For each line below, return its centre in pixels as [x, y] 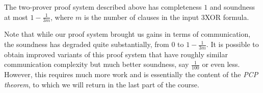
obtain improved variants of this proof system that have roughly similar [116, 54]
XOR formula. [227, 17]
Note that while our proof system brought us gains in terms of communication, [127, 34]
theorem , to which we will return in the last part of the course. [102, 84]
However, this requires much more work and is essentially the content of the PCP [131, 74]
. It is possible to [232, 44]
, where [62, 17]
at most [16, 17]
